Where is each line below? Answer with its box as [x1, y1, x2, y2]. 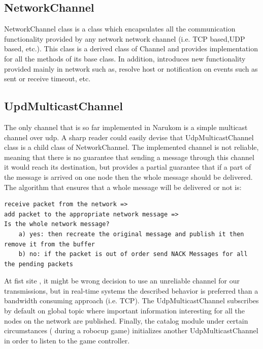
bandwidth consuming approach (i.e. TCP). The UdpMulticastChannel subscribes [4, 295, 259, 306]
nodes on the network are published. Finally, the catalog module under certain [4, 315, 248, 326]
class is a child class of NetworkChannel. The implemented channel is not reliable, [4, 142, 259, 152]
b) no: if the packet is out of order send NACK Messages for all [18, 250, 248, 258]
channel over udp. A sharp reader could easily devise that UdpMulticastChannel [4, 132, 254, 142]
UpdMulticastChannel [4, 98, 123, 114]
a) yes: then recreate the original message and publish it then [18, 230, 244, 238]
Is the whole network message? [4, 220, 110, 228]
